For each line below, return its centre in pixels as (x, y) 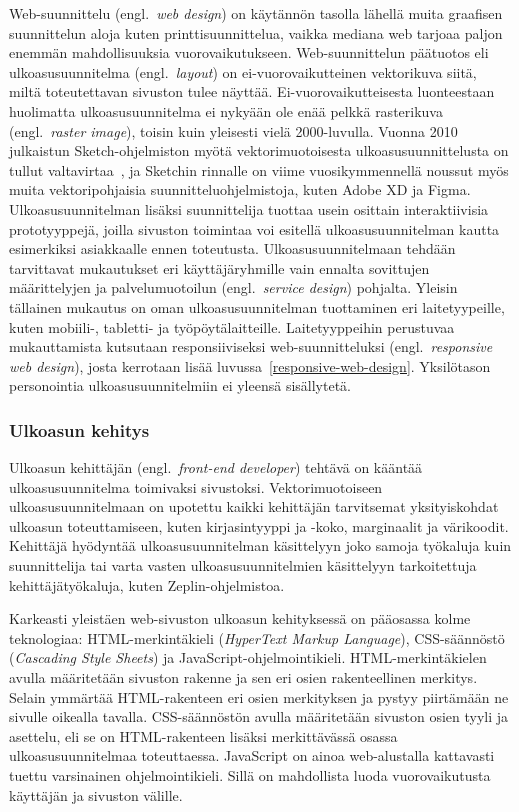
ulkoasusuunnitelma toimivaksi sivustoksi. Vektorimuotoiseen (196, 486)
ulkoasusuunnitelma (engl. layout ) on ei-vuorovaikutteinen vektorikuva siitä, (243, 71)
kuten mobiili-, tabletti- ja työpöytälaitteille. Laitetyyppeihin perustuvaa (232, 326)
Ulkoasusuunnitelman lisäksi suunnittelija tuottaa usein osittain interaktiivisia (249, 208)
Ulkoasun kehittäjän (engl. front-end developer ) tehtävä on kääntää (216, 467)
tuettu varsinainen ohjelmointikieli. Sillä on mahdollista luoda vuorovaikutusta (250, 775)
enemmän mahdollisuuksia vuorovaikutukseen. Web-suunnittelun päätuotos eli (249, 52)
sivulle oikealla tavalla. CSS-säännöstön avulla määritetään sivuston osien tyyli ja (259, 716)
